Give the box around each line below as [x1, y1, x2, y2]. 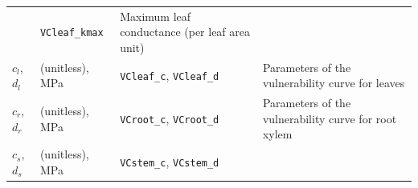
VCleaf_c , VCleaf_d [120, 66, 219, 83]
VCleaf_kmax [39, 27, 104, 39]
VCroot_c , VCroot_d [120, 110, 219, 126]
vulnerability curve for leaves [262, 74, 405, 91]
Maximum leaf [120, 7, 191, 24]
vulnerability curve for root [262, 110, 397, 126]
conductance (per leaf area [120, 23, 251, 40]
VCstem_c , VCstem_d [120, 154, 219, 170]
